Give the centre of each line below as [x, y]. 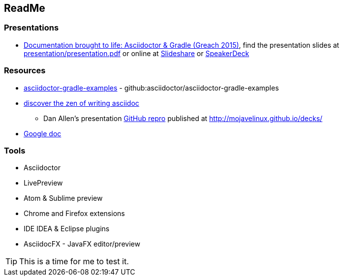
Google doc [43, 133]
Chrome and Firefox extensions [74, 214]
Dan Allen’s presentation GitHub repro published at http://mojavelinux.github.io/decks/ [183, 118]
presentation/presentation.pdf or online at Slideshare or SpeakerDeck [137, 53]
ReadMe [25, 8]
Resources [25, 71]
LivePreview [43, 183]
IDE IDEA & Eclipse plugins [67, 229]
